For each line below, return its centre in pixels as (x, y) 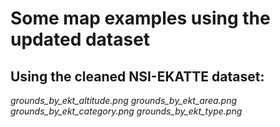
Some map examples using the (140, 18)
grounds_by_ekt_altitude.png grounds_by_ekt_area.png (124, 100)
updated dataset (80, 39)
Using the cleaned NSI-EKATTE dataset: (137, 76)
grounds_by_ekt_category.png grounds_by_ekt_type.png (126, 111)
